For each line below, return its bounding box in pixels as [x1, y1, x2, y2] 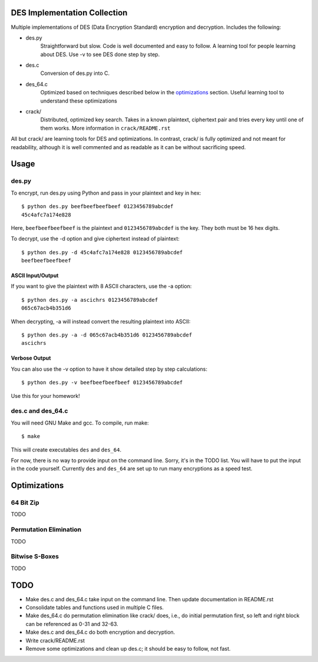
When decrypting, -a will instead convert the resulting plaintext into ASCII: [11, 318, 191, 325]
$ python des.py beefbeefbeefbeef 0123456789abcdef [21, 203, 174, 210]
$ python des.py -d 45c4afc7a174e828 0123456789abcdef [21, 249, 183, 256]
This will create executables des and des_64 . [11, 446, 122, 453]
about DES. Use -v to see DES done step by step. [40, 51, 160, 58]
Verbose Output [11, 354, 51, 362]
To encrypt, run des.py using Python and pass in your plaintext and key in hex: [11, 189, 201, 196]
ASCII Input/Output [11, 272, 59, 279]
